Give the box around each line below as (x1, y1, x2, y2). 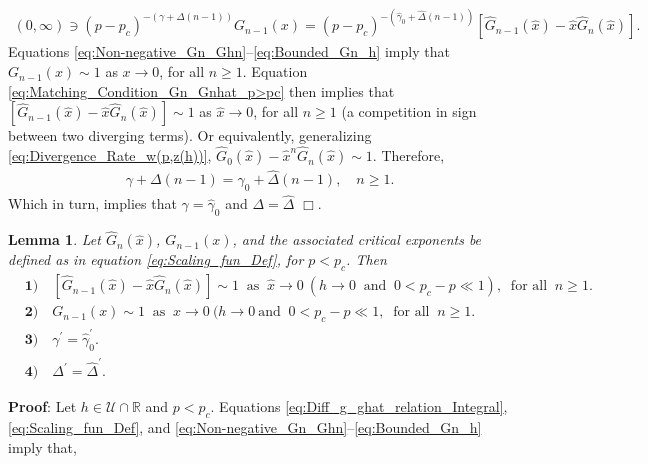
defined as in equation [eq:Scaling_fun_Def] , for (8, 249, 304, 270)
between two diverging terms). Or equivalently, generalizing (8, 125, 372, 146)
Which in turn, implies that (8, 193, 177, 214)
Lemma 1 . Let (8, 229, 101, 250)
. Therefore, (372, 145, 445, 166)
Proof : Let (8, 396, 77, 417)
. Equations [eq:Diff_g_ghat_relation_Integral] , (210, 396, 508, 417)
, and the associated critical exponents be (232, 229, 482, 250)
